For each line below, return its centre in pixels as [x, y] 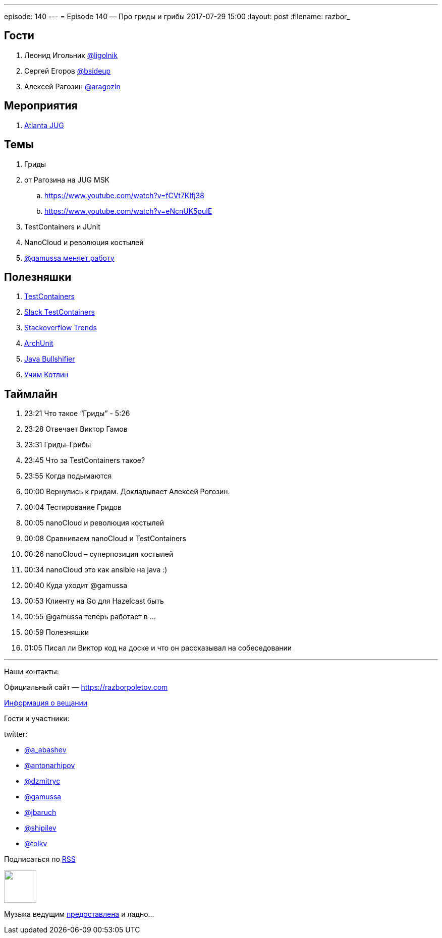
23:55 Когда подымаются [68, 476]
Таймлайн [31, 394]
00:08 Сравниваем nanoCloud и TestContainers [105, 539]
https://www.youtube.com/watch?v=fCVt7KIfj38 [124, 195]
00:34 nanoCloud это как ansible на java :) [96, 570]
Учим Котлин [46, 375]
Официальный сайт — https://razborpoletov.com [86, 687]
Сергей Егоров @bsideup [68, 71]
